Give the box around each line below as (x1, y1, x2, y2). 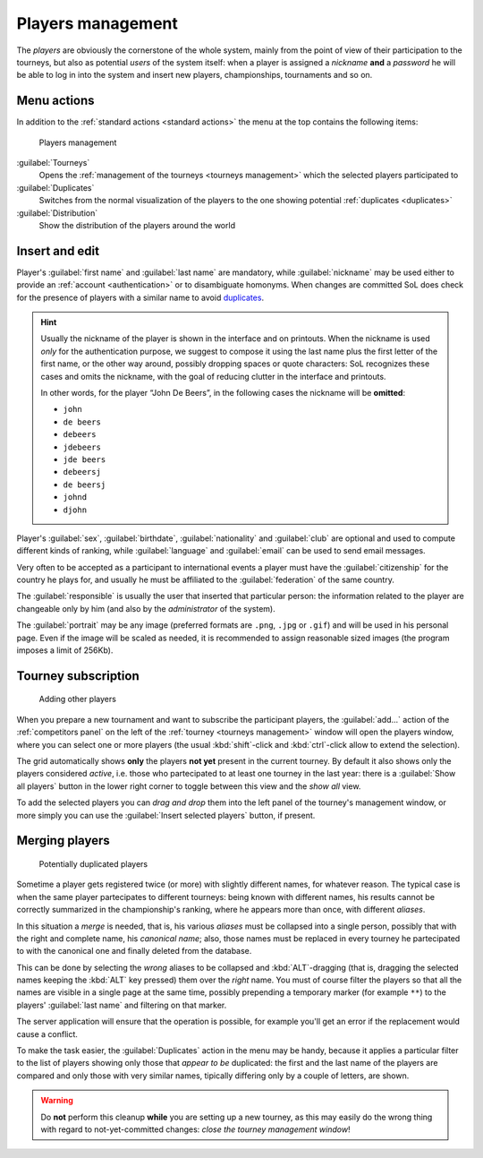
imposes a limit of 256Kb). (16, 645, 114, 656)
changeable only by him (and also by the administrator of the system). (16, 603, 276, 613)
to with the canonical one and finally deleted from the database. (16, 946, 252, 956)
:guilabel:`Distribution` (16, 207, 98, 219)
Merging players (16, 833, 111, 848)
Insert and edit (16, 243, 100, 259)
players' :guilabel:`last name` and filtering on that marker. (16, 999, 227, 1010)
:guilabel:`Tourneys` (16, 158, 90, 168)
